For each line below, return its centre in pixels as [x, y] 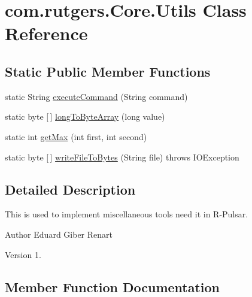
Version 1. [23, 254]
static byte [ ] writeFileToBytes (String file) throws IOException [122, 157]
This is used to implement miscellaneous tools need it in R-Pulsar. [127, 214]
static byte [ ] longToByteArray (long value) [85, 116]
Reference [46, 33]
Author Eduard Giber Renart [59, 234]
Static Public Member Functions [108, 71]
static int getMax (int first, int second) [76, 136]
